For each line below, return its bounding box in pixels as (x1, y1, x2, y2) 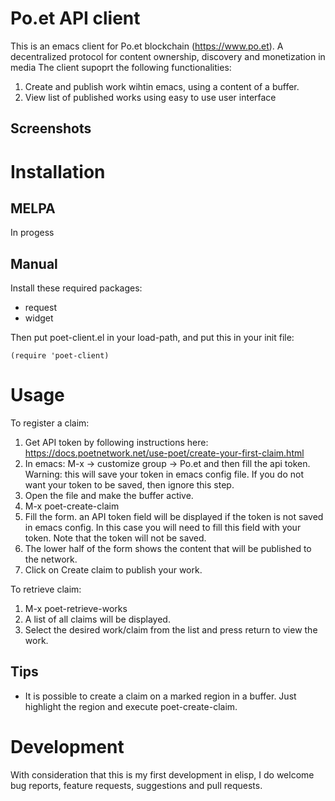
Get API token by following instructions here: (24, 437, 209, 449)
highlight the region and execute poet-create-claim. (24, 700, 238, 712)
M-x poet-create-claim (24, 500, 120, 512)
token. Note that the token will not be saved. (24, 532, 207, 544)
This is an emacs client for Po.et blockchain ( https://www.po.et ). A (10, 40, 284, 52)
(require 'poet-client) (10, 351, 110, 361)
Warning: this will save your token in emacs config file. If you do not (24, 468, 304, 481)
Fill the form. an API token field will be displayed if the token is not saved (24, 511, 324, 523)
